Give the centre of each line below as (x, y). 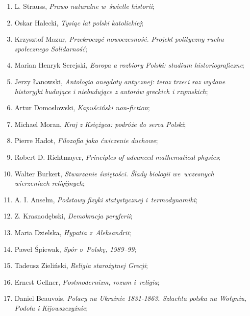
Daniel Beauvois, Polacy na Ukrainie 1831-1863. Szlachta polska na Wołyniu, (130, 298)
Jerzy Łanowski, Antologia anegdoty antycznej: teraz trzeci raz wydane (120, 81)
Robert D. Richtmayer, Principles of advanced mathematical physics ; (117, 157)
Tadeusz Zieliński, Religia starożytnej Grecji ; (81, 265)
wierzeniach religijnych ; (50, 183)
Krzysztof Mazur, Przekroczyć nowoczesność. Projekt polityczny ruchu (119, 39)
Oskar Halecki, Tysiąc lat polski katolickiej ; (79, 22)
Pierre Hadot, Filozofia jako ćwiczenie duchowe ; (86, 140)
